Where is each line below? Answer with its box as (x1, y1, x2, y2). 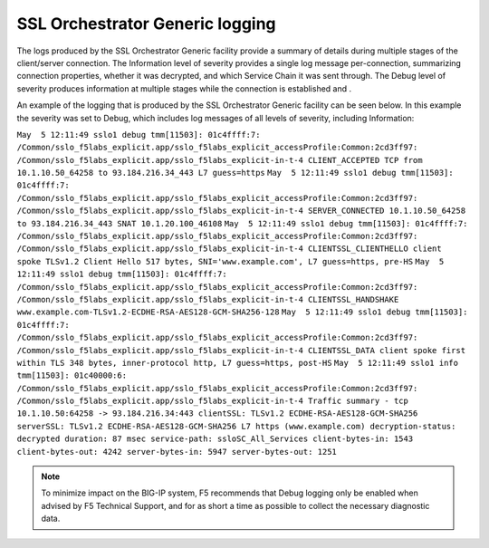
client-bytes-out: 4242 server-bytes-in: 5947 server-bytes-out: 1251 (16, 447, 337, 457)
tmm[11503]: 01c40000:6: (16, 370, 127, 380)
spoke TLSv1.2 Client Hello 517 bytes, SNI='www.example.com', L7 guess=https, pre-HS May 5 (16, 256, 445, 266)
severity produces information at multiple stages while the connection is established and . (16, 82, 352, 94)
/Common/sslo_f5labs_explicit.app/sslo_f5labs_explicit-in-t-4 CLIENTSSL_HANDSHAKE (16, 294, 399, 304)
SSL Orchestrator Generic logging (16, 14, 276, 34)
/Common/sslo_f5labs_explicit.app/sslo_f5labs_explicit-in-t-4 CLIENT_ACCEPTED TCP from (16, 155, 423, 165)
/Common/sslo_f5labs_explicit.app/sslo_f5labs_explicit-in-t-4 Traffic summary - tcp (16, 396, 409, 407)
